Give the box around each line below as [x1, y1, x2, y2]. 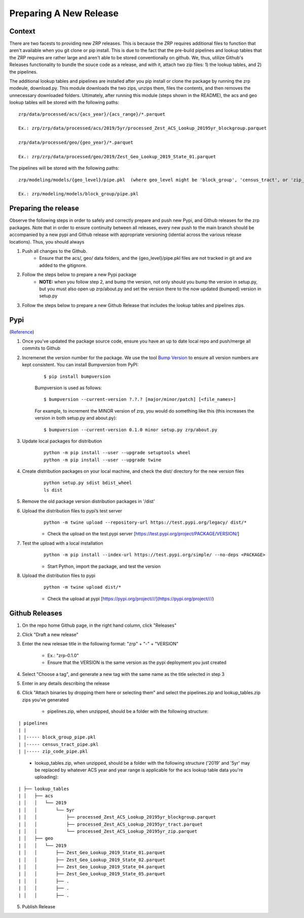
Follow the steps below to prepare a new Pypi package [22, 271, 137, 278]
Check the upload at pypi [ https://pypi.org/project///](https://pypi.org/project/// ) [47, 595, 214, 601]
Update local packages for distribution [22, 438, 102, 444]
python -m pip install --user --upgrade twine [44, 457, 162, 463]
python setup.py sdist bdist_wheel [44, 480, 132, 486]
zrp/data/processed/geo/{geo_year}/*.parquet [18, 140, 134, 146]
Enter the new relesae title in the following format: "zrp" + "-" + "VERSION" [22, 641, 179, 647]
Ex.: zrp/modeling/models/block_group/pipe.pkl [18, 191, 139, 197]
